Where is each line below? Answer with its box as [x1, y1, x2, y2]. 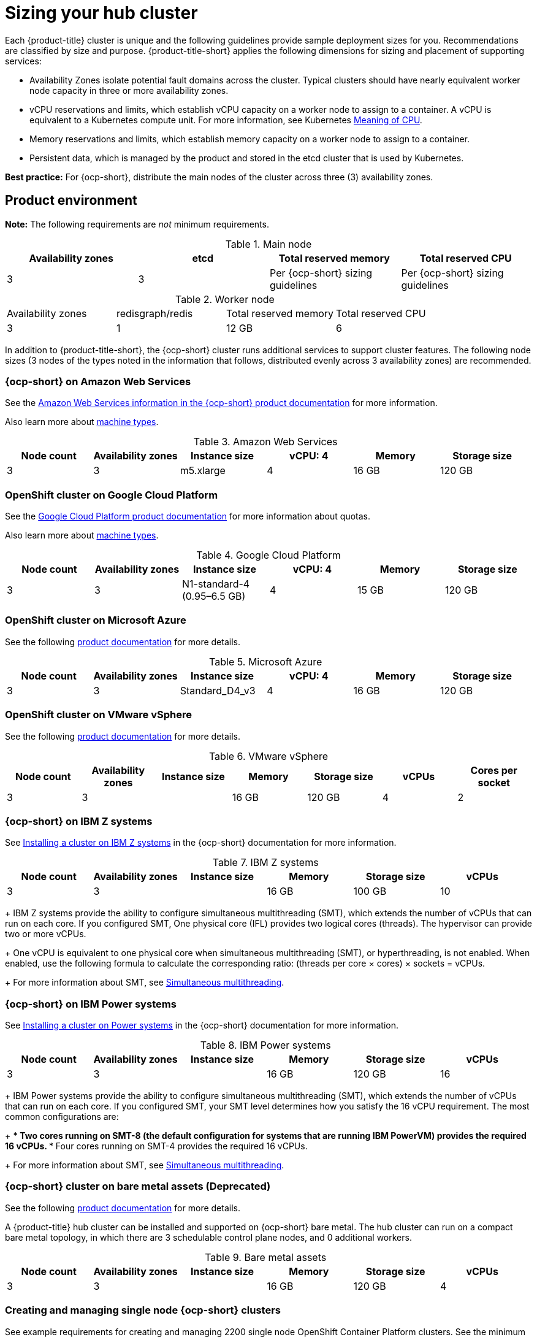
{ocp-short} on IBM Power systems [5, 997, 177, 1010]
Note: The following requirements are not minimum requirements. [5, 218, 269, 229]
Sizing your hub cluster [5, 2, 198, 23]
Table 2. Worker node [175, 293, 275, 305]
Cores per [470, 764, 517, 776]
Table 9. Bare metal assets [205, 1251, 327, 1263]
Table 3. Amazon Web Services [193, 435, 338, 448]
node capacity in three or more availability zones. [29, 85, 229, 96]
